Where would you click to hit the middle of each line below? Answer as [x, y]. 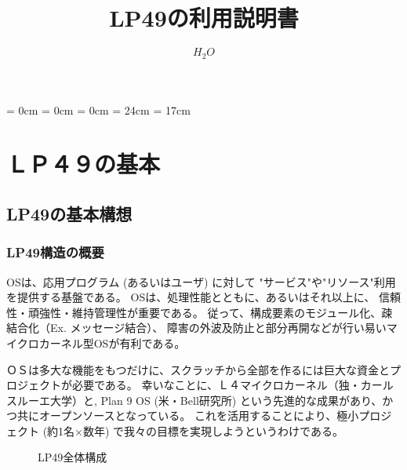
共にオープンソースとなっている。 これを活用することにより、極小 [188, 415]
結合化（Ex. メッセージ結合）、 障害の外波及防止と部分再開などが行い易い [196, 328]
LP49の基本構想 [69, 213]
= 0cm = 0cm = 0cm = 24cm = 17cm [98, 109]
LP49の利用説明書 [204, 18]
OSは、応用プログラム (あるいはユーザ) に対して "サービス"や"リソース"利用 [201, 281]
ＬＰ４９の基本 [84, 164]
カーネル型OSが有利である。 [112, 342]
